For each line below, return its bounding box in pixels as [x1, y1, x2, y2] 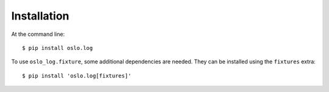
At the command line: [11, 30, 65, 38]
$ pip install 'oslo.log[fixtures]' [22, 72, 132, 79]
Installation [11, 9, 69, 23]
